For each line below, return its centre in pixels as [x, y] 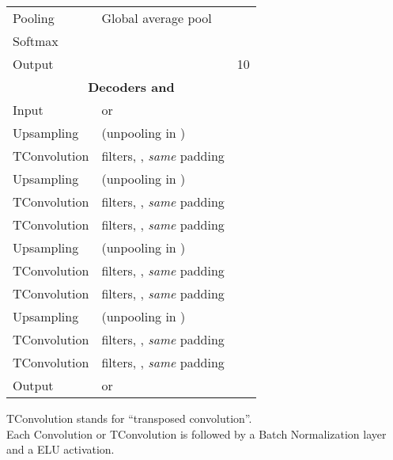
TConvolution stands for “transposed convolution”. [129, 418]
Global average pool [157, 18]
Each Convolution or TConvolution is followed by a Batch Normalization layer [196, 433]
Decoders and [131, 87]
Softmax [36, 41]
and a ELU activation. [60, 449]
